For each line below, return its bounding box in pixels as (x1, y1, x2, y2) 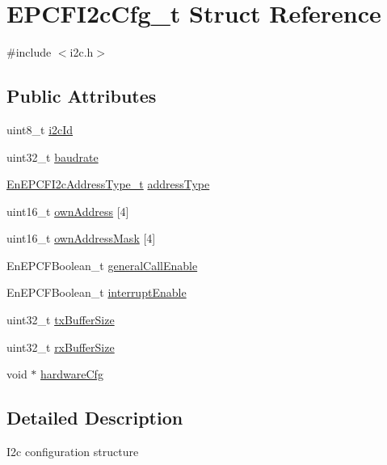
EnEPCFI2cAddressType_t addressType (6, 175, 210, 192)
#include (6, 44, 52, 61)
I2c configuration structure (6, 443, 139, 460)
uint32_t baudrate (6, 148, 99, 165)
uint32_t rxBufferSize (6, 338, 115, 355)
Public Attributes (6, 83, 157, 108)
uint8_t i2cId (6, 120, 74, 137)
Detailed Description (6, 405, 183, 430)
